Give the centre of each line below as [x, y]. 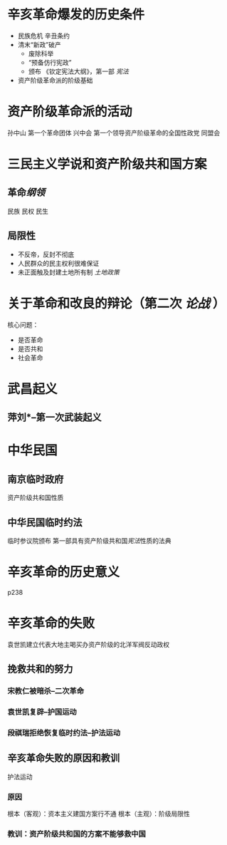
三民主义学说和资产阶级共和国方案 [107, 164]
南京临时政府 [36, 479]
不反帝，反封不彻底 [46, 254]
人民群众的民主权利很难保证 [58, 263]
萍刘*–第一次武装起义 [54, 418]
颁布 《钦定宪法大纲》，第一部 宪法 [79, 71]
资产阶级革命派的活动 [70, 112]
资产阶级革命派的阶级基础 [55, 80]
